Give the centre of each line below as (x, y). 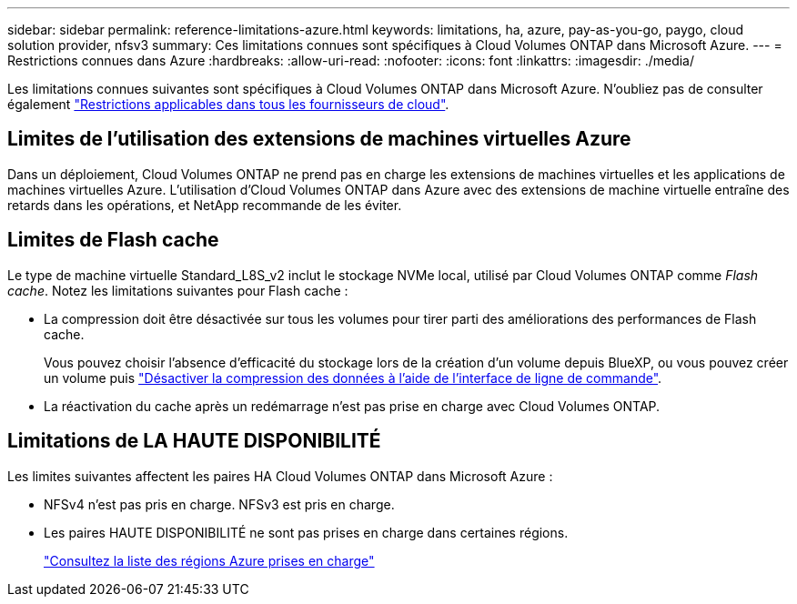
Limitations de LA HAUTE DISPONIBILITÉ (194, 441)
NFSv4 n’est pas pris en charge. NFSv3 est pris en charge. (219, 504)
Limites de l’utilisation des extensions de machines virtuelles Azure (319, 139)
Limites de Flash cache (113, 240)
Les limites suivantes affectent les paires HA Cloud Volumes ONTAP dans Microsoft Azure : (280, 476)
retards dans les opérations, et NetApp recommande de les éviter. (205, 205)
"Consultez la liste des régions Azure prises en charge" (209, 560)
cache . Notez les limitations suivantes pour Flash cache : (178, 290)
